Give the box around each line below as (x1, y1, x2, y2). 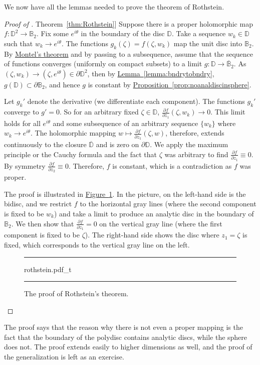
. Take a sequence (171, 28, 226, 39)
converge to (4, 106, 39, 117)
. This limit (210, 106, 245, 117)
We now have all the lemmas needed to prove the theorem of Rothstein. (4, 2, 224, 12)
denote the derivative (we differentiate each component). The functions (27, 96, 245, 106)
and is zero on (96, 139, 139, 150)
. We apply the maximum (150, 139, 228, 150)
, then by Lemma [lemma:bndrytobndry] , (87, 68, 214, 78)
